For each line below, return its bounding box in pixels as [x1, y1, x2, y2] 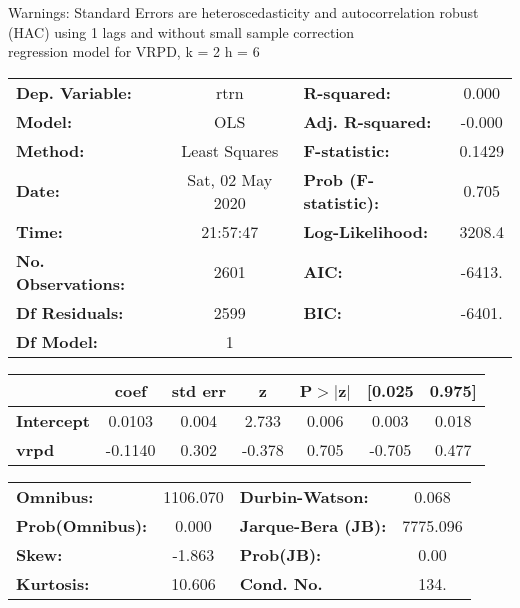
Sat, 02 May [187, 167, 273, 191]
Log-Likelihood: [303, 219, 429, 243]
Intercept [16, 408, 90, 432]
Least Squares [181, 138, 279, 162]
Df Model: [16, 329, 98, 353]
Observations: [16, 271, 126, 295]
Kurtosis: [16, 571, 90, 595]
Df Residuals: [16, 300, 124, 324]
